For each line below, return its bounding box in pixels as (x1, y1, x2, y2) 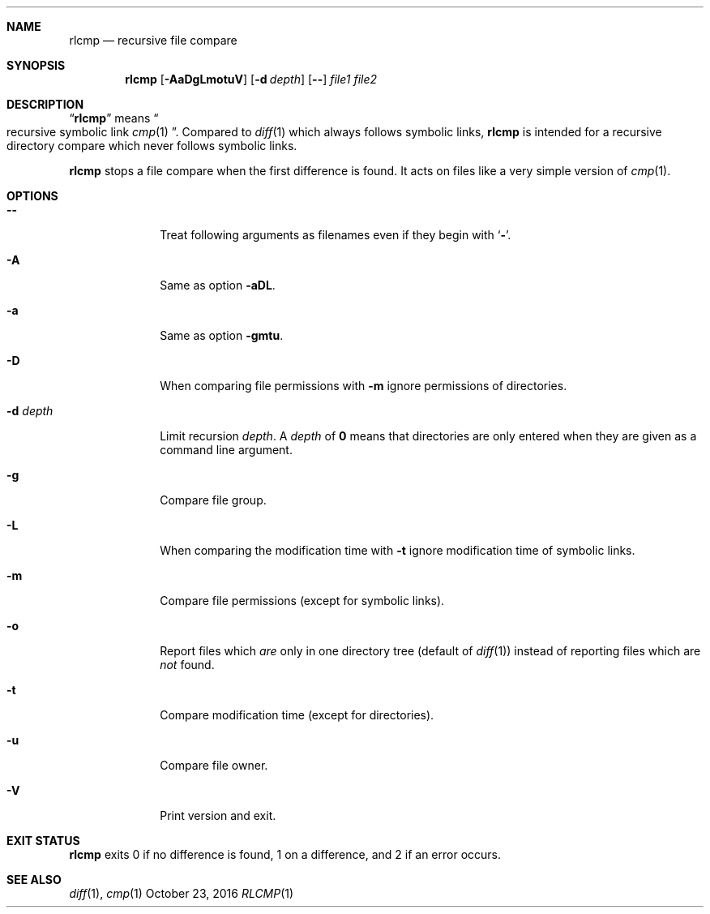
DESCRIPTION (6, 97, 84, 111)
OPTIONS (6, 189, 58, 203)
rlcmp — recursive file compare (69, 33, 237, 47)
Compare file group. (160, 493, 267, 507)
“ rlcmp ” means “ (69, 111, 159, 125)
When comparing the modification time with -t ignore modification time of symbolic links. (160, 543, 635, 557)
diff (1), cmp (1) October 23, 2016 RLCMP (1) (69, 886, 294, 900)
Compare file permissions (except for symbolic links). (160, 594, 445, 607)
